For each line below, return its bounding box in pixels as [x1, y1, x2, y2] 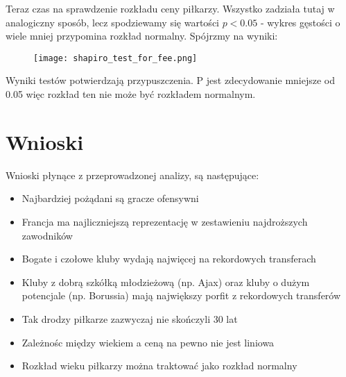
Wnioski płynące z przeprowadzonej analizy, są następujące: [6, 167, 259, 182]
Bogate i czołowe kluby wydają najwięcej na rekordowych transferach [21, 251, 316, 266]
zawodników [21, 228, 73, 242]
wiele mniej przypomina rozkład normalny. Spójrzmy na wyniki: [6, 28, 278, 43]
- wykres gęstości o [260, 15, 340, 29]
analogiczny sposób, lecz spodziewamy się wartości [6, 15, 219, 29]
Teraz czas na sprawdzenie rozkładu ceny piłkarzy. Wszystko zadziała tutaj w [6, 1, 335, 15]
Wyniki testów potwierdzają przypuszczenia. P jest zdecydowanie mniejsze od [6, 73, 336, 87]
